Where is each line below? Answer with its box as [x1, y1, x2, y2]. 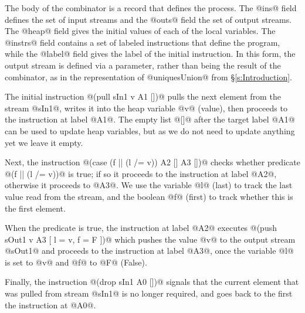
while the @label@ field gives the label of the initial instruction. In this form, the [5, 47, 296, 60]
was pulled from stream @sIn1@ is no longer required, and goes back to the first [5, 287, 293, 300]
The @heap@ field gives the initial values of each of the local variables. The [5, 25, 276, 37]
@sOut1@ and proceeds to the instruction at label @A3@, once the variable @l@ [5, 244, 294, 257]
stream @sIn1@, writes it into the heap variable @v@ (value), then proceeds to [5, 101, 287, 114]
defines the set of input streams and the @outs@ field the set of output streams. [5, 13, 292, 25]
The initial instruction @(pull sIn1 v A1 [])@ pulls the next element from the [5, 90, 281, 103]
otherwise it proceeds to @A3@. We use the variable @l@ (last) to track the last [5, 179, 293, 191]
